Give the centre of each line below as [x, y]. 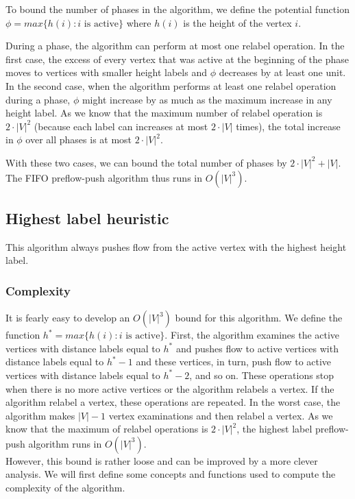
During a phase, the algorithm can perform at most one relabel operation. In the [175, 46]
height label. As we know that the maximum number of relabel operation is [164, 113]
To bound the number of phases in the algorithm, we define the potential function [177, 9]
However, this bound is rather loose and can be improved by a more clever [162, 460]
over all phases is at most [79, 139]
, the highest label [274, 429]
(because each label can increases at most [121, 126]
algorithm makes [40, 415]
